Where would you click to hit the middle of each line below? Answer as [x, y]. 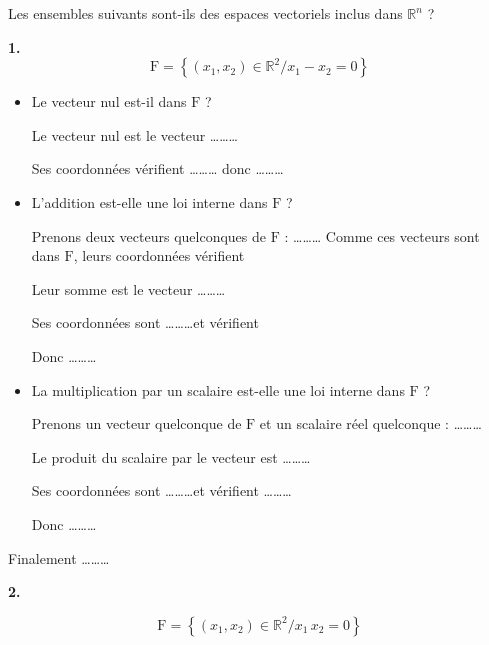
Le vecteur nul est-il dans [109, 101]
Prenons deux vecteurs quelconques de [149, 235]
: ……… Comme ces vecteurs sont [382, 235]
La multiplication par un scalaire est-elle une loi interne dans [218, 389]
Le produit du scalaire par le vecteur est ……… [171, 456]
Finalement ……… [59, 557]
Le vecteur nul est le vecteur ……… [134, 134]
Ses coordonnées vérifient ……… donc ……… [157, 168]
